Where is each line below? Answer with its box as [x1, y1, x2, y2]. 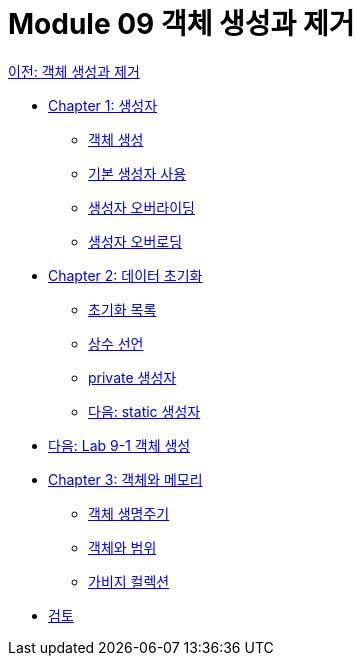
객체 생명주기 [88, 504, 170, 522]
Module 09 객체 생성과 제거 [8, 7, 355, 41]
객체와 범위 [88, 538, 157, 556]
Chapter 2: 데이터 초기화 [48, 266, 203, 284]
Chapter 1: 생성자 [48, 96, 158, 114]
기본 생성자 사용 [88, 164, 187, 182]
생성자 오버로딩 [88, 232, 183, 250]
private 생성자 [88, 368, 177, 386]
